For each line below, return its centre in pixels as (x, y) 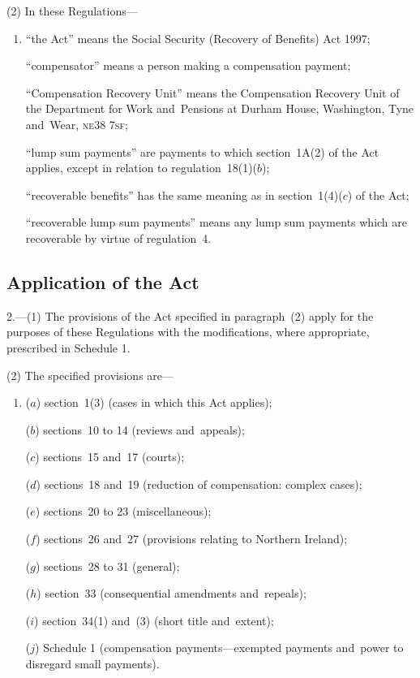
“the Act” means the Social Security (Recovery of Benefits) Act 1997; (198, 38)
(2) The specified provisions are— (90, 375)
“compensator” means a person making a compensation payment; (188, 65)
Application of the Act (103, 281)
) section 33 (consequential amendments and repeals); (171, 593)
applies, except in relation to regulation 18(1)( (141, 168)
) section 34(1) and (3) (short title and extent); (154, 620)
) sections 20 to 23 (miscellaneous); (123, 511)
